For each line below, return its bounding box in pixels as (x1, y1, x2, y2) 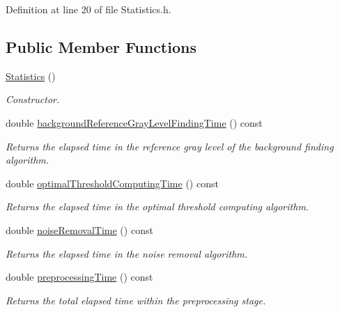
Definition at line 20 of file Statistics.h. (6, 2, 171, 16)
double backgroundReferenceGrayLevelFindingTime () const (6, 115, 263, 130)
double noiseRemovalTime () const (6, 222, 153, 237)
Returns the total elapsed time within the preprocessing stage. (6, 292, 266, 307)
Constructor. (6, 92, 60, 107)
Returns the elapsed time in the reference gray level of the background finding (6, 139, 334, 153)
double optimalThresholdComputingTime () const (6, 175, 219, 190)
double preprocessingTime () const (6, 270, 153, 284)
